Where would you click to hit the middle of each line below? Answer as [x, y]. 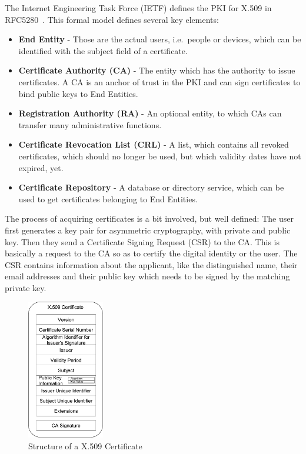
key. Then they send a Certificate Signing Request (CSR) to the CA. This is [142, 241]
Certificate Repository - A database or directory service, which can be [151, 187]
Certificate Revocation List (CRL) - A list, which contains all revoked [154, 144]
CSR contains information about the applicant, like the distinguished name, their [151, 264]
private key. [26, 287]
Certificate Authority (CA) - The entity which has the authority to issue [157, 70]
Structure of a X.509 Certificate [85, 445]
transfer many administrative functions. [90, 124]
